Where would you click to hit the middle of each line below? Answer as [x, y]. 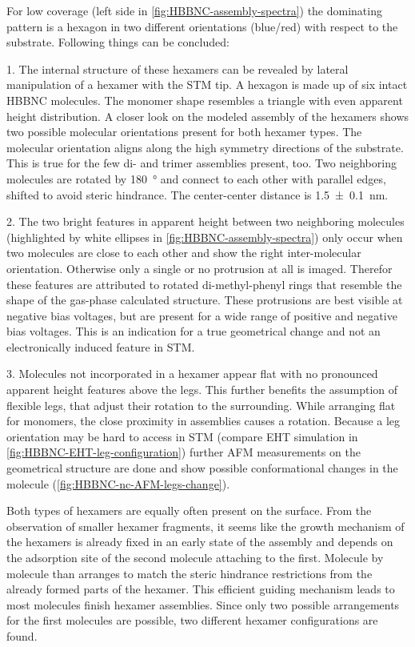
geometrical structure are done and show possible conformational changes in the [202, 468]
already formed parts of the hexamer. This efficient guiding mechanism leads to [201, 589]
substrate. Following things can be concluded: [118, 42]
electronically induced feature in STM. [101, 346]
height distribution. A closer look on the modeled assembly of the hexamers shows [208, 116]
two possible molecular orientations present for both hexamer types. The [184, 132]
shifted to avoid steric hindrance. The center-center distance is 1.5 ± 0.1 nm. [198, 194]
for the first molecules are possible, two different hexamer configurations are [192, 620]
